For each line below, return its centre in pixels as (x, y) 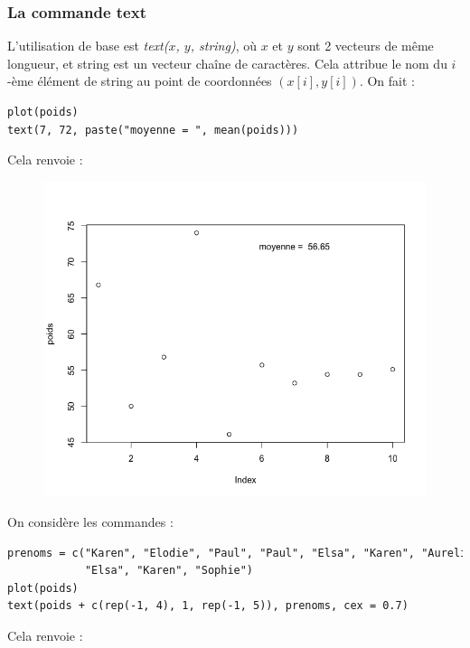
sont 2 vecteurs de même (366, 46)
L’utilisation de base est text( (88, 46)
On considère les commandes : (90, 521)
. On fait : (387, 81)
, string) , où (223, 46)
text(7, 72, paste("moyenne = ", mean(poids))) (153, 130)
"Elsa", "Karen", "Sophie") (169, 571)
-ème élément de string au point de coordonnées (140, 81)
